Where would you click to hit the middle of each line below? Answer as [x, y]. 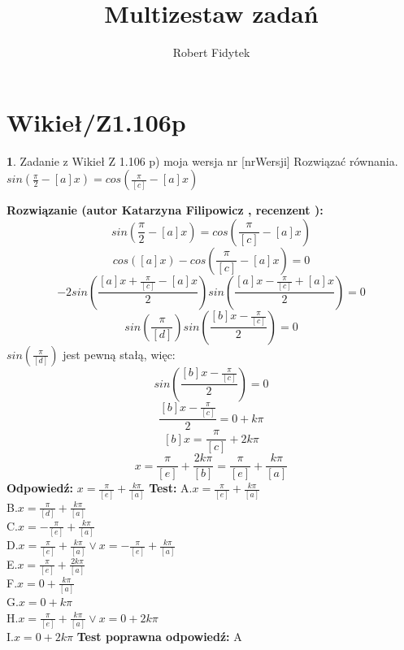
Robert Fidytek [211, 52]
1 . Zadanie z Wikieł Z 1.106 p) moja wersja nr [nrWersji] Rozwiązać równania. [202, 160]
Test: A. [171, 488]
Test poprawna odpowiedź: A [159, 637]
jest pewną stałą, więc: [119, 354]
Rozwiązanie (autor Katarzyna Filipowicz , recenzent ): [165, 210]
